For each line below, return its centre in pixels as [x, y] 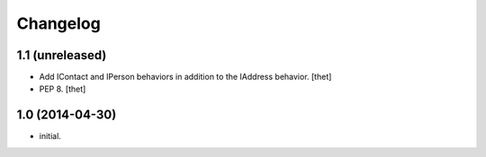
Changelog [58, 23]
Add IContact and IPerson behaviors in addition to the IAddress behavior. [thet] [185, 77]
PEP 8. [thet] [63, 89]
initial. [50, 136]
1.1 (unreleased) [62, 55]
